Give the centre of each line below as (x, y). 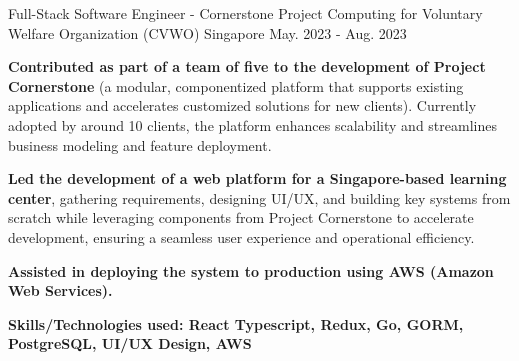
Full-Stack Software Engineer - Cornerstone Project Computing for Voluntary (245, 13)
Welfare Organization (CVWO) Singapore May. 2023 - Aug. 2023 (207, 32)
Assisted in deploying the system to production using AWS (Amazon (251, 270)
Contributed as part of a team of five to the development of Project (247, 66)
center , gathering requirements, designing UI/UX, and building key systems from (259, 197)
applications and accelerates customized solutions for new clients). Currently (242, 105)
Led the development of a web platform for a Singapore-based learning (257, 178)
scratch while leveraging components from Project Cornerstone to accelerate (241, 217)
